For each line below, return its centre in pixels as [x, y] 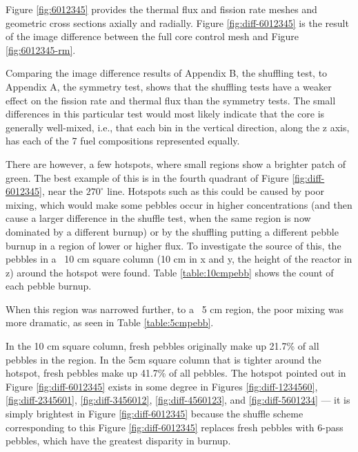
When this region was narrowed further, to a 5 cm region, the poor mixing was [175, 309]
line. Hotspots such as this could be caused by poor [216, 191]
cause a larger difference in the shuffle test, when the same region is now [158, 218]
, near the [62, 191]
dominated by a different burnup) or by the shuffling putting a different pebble [172, 231]
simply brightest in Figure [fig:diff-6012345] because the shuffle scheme [155, 414]
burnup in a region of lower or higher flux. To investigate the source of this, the [173, 245]
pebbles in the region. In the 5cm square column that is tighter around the [163, 359]
